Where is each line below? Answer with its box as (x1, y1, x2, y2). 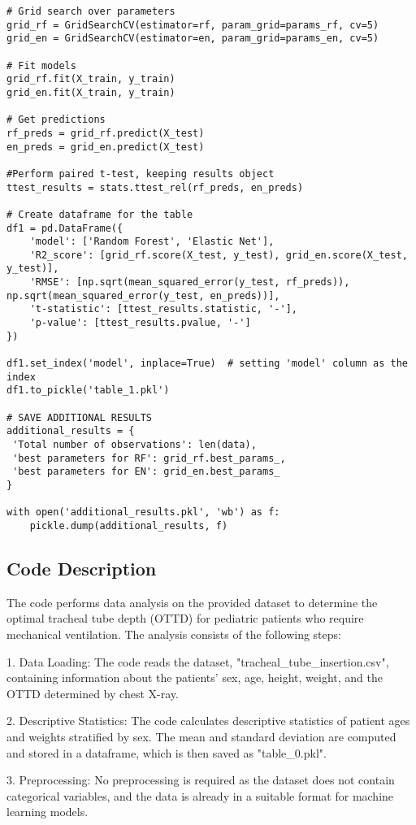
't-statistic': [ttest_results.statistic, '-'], (29, 303, 297, 315)
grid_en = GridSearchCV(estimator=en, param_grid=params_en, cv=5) (6, 33, 379, 45)
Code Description (6, 555, 157, 580)
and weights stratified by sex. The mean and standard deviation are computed (6, 727, 396, 745)
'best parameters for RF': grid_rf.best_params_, (12, 452, 286, 464)
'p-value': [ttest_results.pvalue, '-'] (29, 317, 251, 329)
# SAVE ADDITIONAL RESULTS (6, 411, 152, 423)
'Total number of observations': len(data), (12, 439, 257, 450)
